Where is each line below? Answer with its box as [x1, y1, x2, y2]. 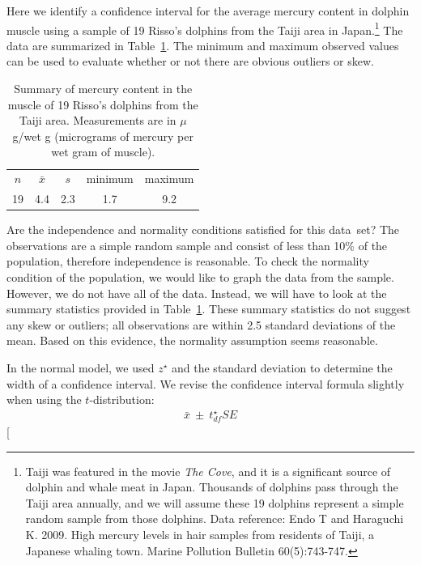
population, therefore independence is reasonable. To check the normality [6, 253, 369, 270]
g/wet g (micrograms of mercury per [12, 127, 193, 144]
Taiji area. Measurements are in [19, 112, 176, 129]
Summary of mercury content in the [14, 80, 193, 97]
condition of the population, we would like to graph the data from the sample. [6, 268, 394, 285]
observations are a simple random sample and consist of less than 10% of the [6, 236, 388, 253]
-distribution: [89, 391, 155, 408]
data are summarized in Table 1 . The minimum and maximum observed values [6, 36, 399, 53]
